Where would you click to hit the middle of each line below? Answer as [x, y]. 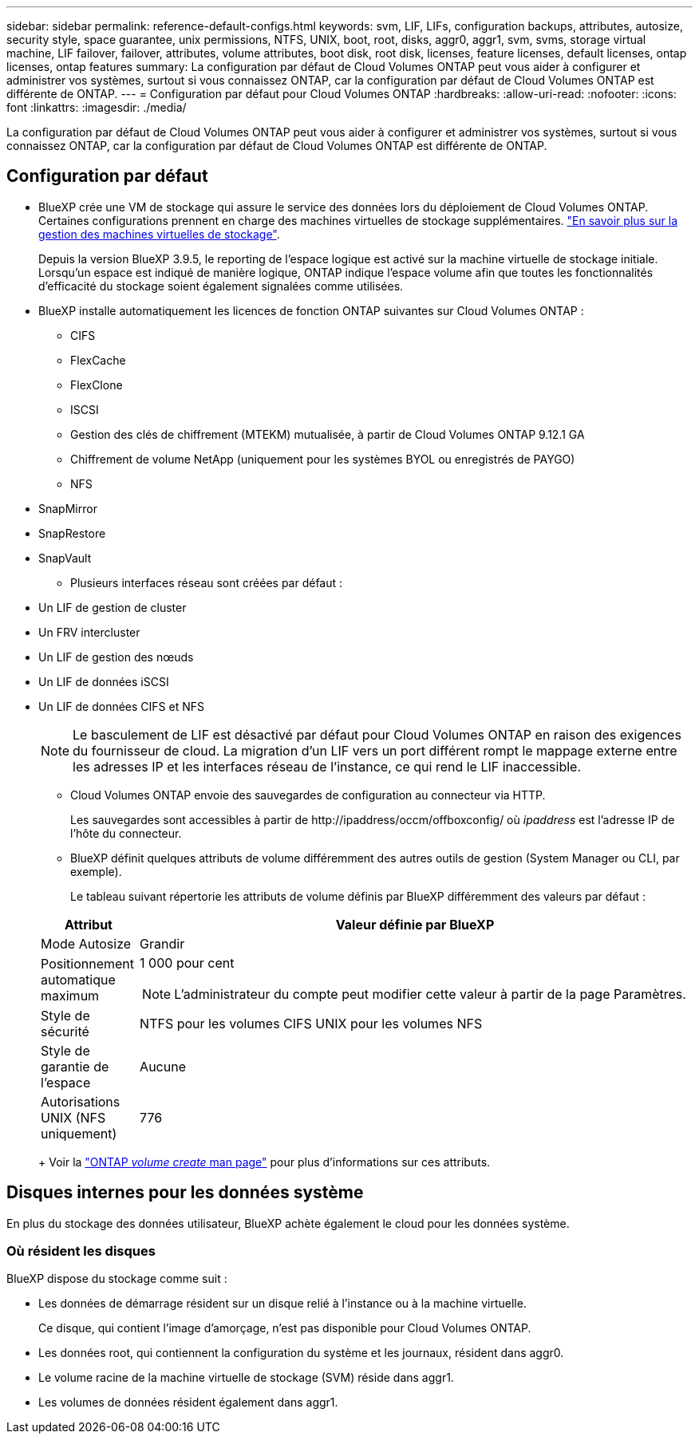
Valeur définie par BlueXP [415, 924]
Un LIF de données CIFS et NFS [121, 706]
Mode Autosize [86, 943]
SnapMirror [68, 508]
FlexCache [98, 360]
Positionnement [88, 963]
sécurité [65, 1031]
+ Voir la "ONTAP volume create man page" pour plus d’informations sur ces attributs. [265, 1162]
